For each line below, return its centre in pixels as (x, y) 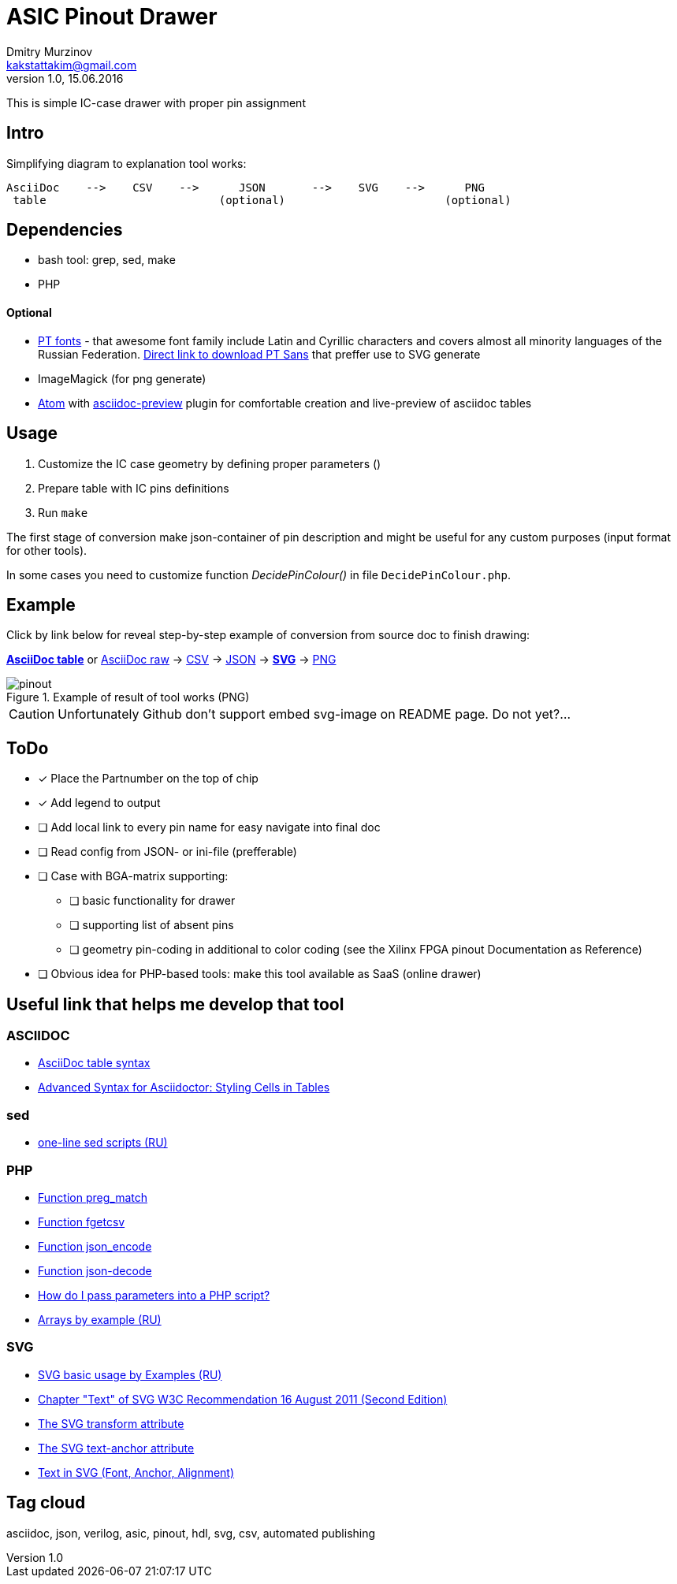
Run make (63, 512)
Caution (32, 714)
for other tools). (47, 550)
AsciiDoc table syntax (94, 1063)
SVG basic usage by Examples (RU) (130, 1374)
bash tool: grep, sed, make (107, 260)
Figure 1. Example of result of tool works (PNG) (128, 697)
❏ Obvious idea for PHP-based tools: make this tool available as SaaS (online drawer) (260, 974)
